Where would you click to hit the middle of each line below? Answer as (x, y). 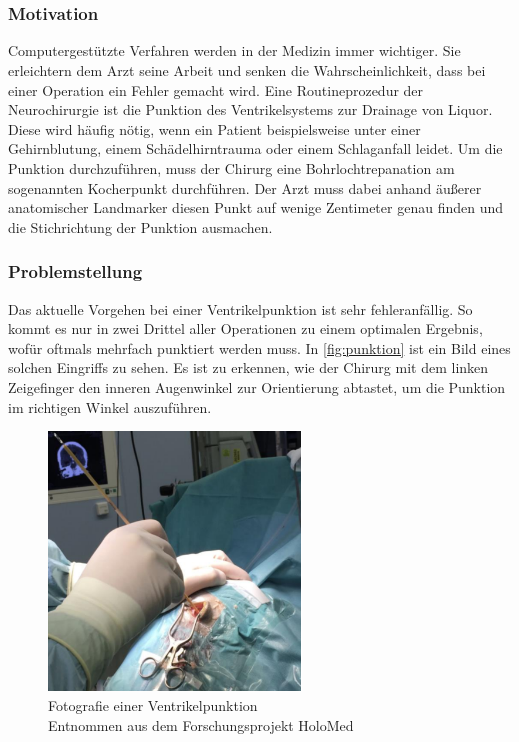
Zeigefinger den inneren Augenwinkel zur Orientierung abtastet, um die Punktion (257, 387)
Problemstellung (75, 271)
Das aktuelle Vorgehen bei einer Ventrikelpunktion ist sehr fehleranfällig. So (240, 308)
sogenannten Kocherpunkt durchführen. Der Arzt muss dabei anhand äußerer (245, 187)
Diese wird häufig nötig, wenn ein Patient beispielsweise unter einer (214, 128)
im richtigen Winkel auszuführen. (110, 406)
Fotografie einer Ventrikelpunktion (153, 705)
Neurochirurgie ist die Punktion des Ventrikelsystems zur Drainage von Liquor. (250, 109)
